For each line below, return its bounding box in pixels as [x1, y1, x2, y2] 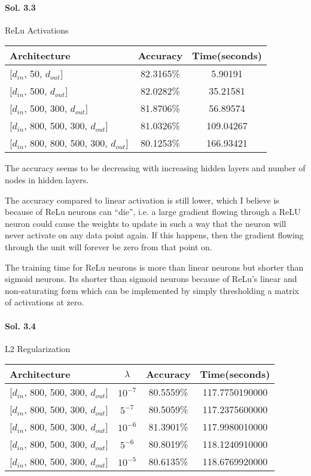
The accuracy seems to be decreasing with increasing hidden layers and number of [5, 162, 306, 174]
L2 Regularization [5, 342, 71, 354]
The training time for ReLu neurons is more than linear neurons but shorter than [5, 260, 304, 273]
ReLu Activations [5, 23, 69, 36]
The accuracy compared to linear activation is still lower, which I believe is [5, 193, 279, 206]
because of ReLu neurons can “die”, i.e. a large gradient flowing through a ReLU [5, 205, 301, 218]
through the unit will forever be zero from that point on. [5, 240, 212, 253]
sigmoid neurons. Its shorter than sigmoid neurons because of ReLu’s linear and [5, 272, 297, 285]
